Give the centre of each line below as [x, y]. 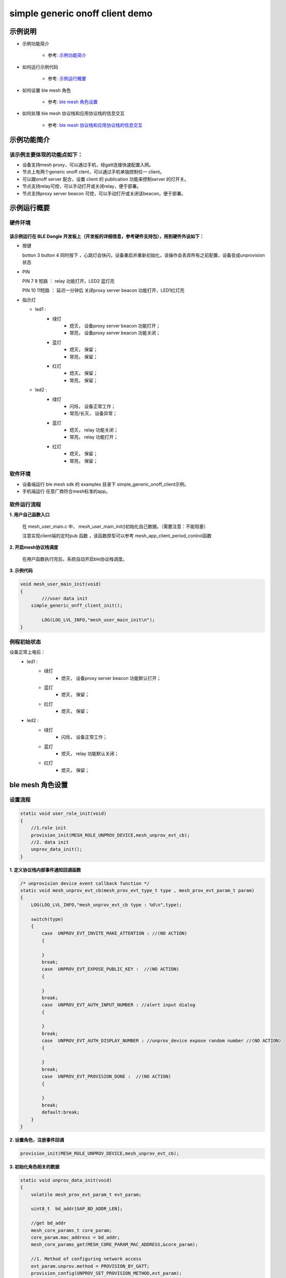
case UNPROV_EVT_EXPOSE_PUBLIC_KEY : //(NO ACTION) [110, 969]
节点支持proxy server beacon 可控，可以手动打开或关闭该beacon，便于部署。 [104, 193]
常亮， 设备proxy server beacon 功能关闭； [115, 333]
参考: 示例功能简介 [67, 55]
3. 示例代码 [21, 570]
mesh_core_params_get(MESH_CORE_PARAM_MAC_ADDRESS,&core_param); [114, 1245]
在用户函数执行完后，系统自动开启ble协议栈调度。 [75, 559]
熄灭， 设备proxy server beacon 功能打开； [115, 326]
